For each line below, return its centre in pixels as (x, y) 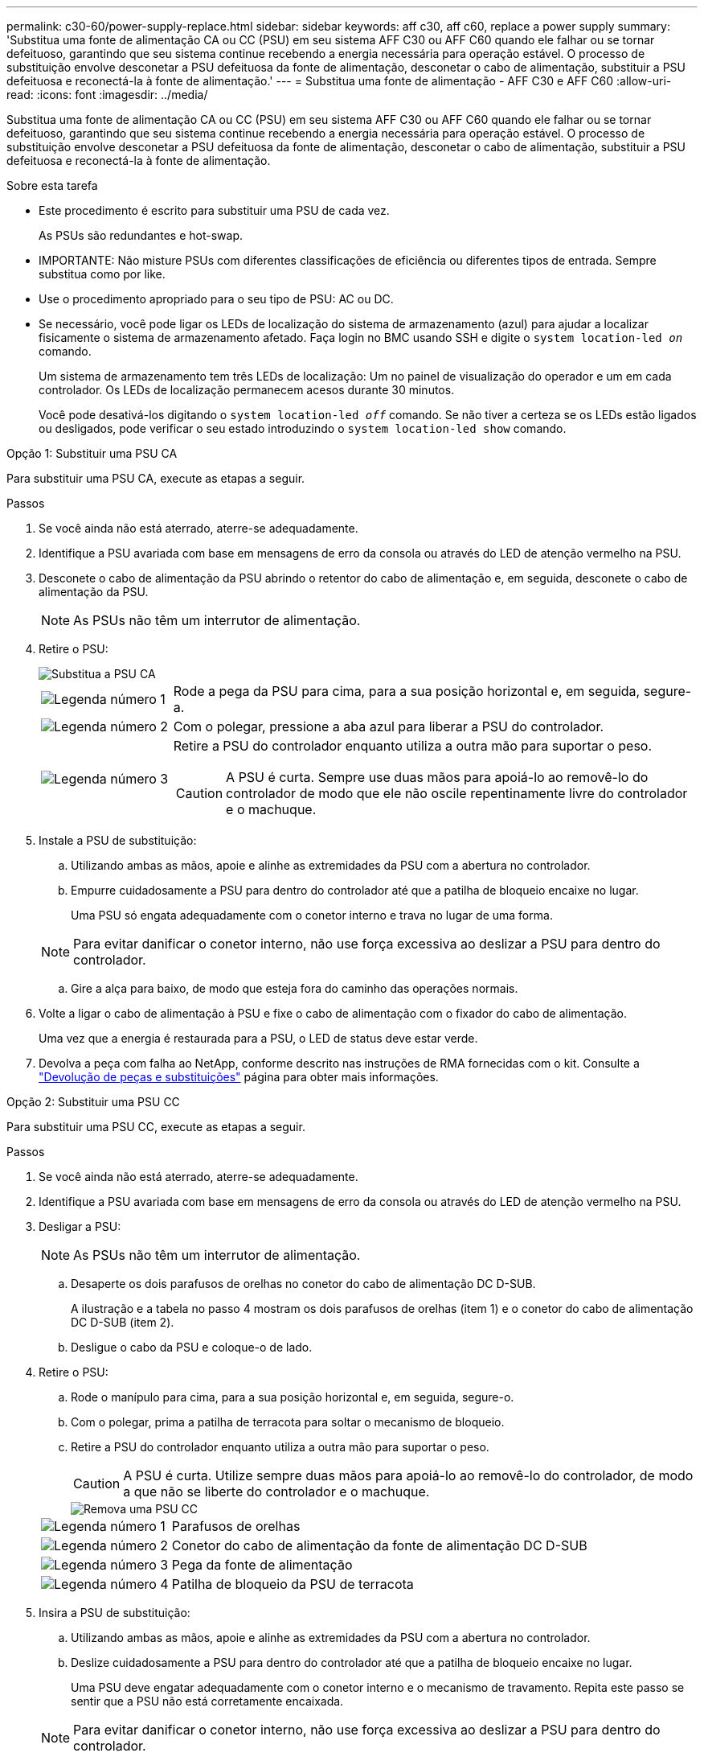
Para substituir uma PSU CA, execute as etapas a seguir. (156, 478)
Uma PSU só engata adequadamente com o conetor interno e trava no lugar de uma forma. (312, 915)
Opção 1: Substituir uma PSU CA (92, 453)
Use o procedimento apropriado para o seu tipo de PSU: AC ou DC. (216, 299)
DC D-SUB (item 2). (123, 1322)
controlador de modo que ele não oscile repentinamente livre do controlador (457, 793)
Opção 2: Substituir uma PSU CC (93, 1102)
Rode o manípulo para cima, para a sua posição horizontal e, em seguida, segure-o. (293, 1397)
